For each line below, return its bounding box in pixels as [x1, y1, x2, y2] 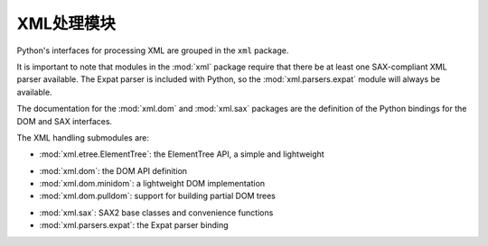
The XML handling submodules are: [16, 132, 149, 143]
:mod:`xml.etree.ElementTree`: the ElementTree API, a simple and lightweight [39, 149, 324, 159]
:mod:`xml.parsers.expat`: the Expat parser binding [39, 220, 230, 231]
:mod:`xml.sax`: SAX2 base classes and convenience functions [39, 207, 274, 218]
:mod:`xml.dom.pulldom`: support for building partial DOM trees [39, 190, 276, 202]
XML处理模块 [16, 14, 117, 33]
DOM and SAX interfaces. [16, 115, 113, 126]
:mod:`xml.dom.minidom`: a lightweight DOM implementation [39, 178, 266, 189]
